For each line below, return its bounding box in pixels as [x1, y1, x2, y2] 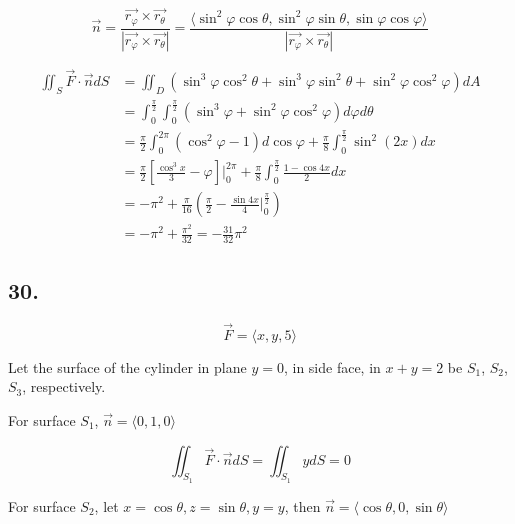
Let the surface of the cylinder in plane [8, 356, 247, 377]
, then [284, 495, 321, 516]
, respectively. [22, 376, 106, 397]
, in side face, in [283, 356, 381, 377]
